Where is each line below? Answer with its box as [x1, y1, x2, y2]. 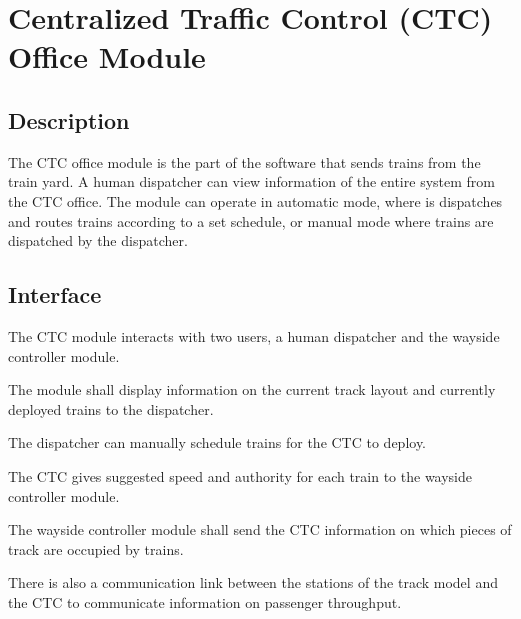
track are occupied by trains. [8, 538, 184, 559]
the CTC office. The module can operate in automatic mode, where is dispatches [8, 190, 503, 211]
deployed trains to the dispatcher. [8, 398, 214, 419]
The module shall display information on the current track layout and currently [8, 379, 496, 400]
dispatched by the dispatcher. [8, 230, 188, 251]
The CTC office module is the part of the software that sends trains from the [8, 151, 481, 172]
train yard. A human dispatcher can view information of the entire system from [8, 171, 495, 192]
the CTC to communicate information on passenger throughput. [8, 591, 402, 612]
